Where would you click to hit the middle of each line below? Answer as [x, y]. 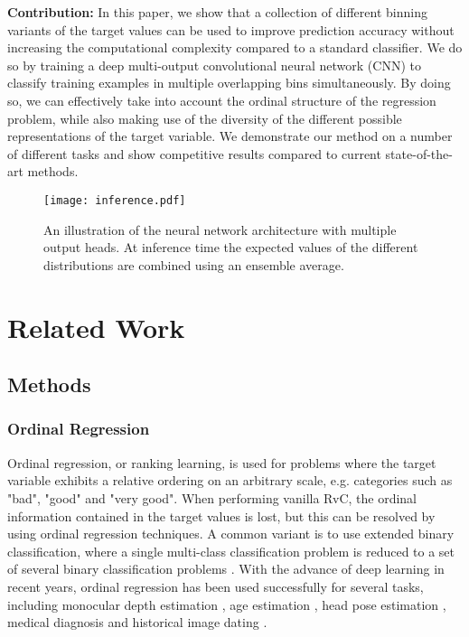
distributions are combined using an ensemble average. [194, 264]
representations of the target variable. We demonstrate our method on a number [230, 136]
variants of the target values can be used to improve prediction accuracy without [231, 29]
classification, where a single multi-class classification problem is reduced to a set [231, 551]
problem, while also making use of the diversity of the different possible [205, 118]
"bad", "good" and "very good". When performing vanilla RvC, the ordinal [212, 497]
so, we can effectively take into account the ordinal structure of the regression [222, 100]
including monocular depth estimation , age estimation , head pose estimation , [227, 604]
